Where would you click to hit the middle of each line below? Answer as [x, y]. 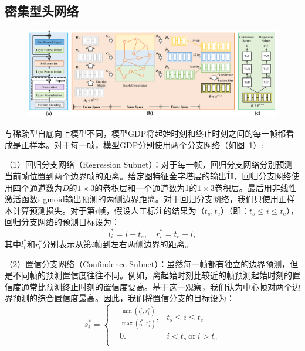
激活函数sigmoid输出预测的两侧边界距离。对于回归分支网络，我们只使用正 [146, 199]
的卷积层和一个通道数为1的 [146, 187]
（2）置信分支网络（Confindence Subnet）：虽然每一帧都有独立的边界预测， [148, 263]
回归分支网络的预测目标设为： [62, 222]
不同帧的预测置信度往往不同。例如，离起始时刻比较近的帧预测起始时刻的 [152, 275]
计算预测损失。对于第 [54, 210]
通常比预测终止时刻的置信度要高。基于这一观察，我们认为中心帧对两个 [156, 286]
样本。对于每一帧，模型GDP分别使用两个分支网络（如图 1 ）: [146, 144]
